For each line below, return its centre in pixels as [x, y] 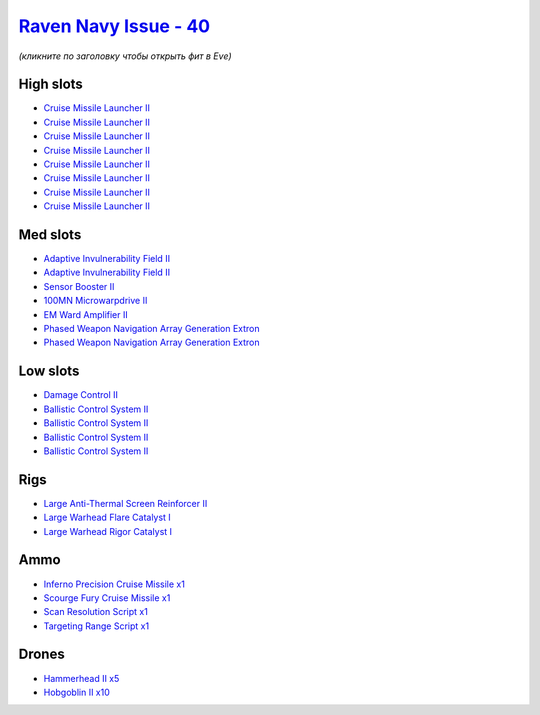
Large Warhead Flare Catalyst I [107, 517]
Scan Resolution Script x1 [96, 612]
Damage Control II [81, 395]
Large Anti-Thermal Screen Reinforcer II [125, 503]
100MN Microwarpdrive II [95, 301]
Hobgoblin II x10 [76, 692]
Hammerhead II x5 [81, 678]
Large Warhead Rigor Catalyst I [108, 531]
